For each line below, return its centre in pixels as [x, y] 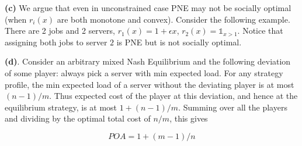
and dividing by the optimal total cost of [78, 118]
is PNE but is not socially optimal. [179, 42]
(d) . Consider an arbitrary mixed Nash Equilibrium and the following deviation [148, 61]
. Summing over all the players [233, 107]
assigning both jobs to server [56, 42]
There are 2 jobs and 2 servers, [60, 31]
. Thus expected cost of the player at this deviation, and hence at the [173, 96]
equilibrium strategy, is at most [61, 107]
